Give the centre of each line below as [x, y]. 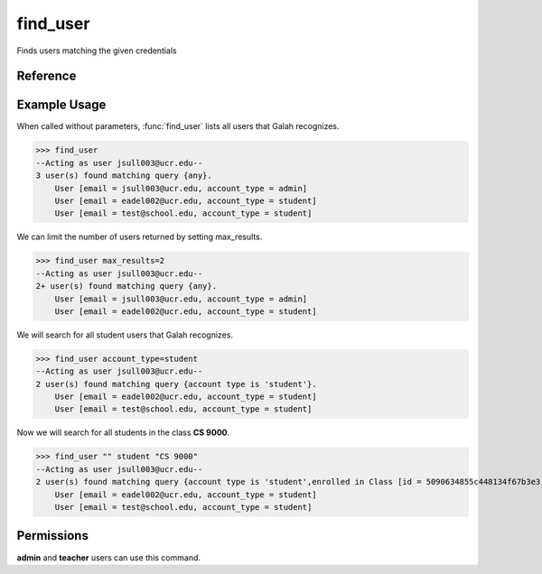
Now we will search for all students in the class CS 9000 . [123, 432]
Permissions [53, 536]
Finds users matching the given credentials [97, 51]
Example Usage [61, 105]
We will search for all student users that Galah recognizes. [125, 335]
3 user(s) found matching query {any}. [124, 176]
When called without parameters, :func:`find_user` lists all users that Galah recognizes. [178, 126]
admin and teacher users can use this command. [109, 557]
